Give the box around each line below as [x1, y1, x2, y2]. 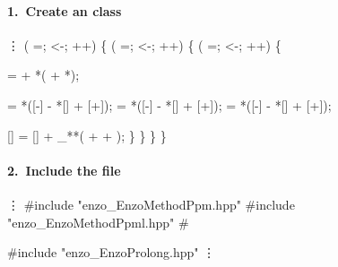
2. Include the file [7, 160, 121, 179]
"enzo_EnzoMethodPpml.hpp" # [7, 212, 189, 231]
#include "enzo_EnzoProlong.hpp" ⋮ [7, 243, 216, 262]
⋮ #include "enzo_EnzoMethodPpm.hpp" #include [7, 194, 295, 213]
